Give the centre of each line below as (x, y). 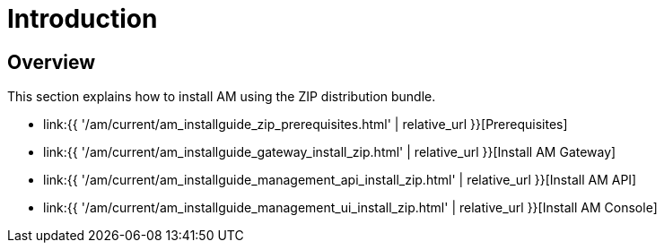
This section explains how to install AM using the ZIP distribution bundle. (222, 97)
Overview (52, 62)
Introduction (83, 19)
